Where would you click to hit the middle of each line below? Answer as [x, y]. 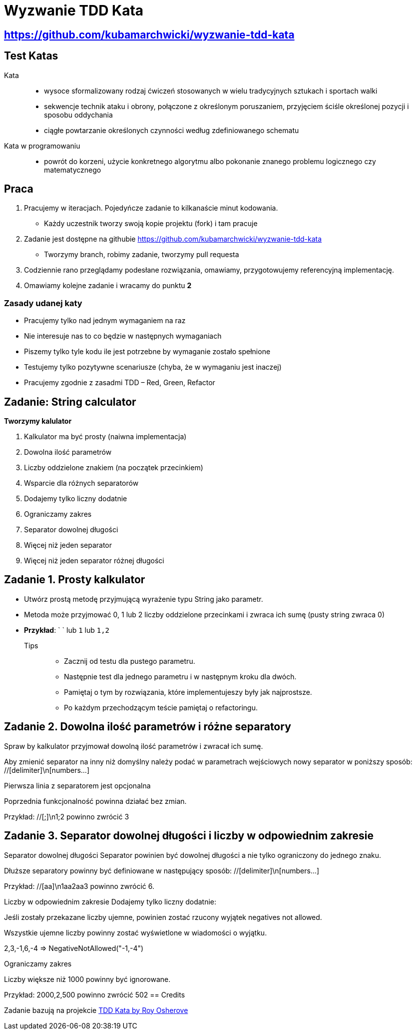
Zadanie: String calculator [70, 402]
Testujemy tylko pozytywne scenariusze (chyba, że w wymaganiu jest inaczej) [153, 367]
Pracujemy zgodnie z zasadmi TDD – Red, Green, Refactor [120, 383]
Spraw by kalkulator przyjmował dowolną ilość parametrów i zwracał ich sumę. [134, 746]
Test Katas [31, 56]
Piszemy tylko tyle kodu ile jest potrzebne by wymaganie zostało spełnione [147, 352]
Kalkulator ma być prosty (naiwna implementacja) [105, 437]
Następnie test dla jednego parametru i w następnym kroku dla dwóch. [180, 676]
